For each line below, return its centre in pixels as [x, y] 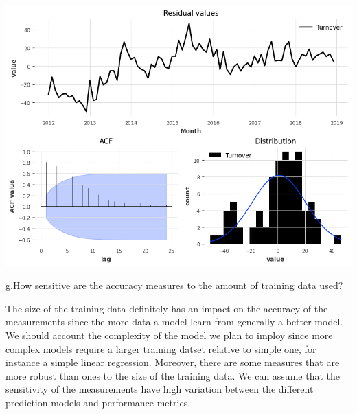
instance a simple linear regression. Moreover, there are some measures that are [173, 362]
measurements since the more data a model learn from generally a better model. [174, 322]
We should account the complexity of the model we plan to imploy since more [169, 335]
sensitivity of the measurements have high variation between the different [160, 389]
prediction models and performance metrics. [98, 403]
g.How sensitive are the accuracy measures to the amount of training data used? [174, 285]
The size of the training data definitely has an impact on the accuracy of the [167, 308]
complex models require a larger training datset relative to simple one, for [161, 348]
